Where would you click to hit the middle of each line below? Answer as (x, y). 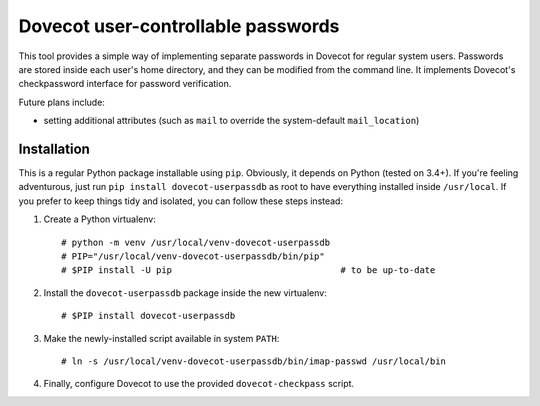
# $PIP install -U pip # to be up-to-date (248, 270)
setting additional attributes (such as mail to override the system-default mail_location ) (231, 121)
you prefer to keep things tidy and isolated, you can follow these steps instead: (181, 201)
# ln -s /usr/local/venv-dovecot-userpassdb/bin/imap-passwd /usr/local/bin (254, 361)
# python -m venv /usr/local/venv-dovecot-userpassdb (195, 242)
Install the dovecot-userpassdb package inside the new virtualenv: (185, 292)
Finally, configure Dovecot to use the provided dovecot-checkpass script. (199, 384)
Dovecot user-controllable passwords (179, 26)
